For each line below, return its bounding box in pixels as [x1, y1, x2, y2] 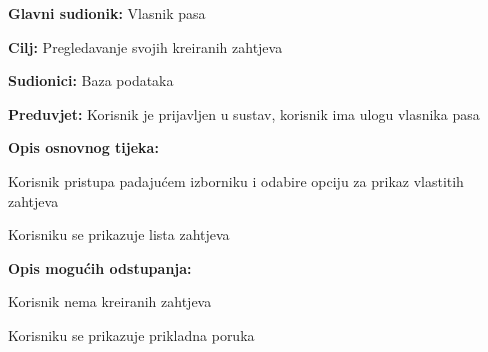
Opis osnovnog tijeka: [8, 137, 159, 158]
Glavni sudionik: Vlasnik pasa [8, 3, 206, 23]
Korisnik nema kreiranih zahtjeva [8, 291, 212, 312]
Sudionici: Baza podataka [8, 70, 174, 91]
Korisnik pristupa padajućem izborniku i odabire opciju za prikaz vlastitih [8, 170, 464, 191]
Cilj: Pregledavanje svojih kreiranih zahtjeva [8, 36, 283, 57]
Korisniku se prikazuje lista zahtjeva [8, 224, 230, 245]
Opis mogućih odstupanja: [8, 257, 192, 278]
